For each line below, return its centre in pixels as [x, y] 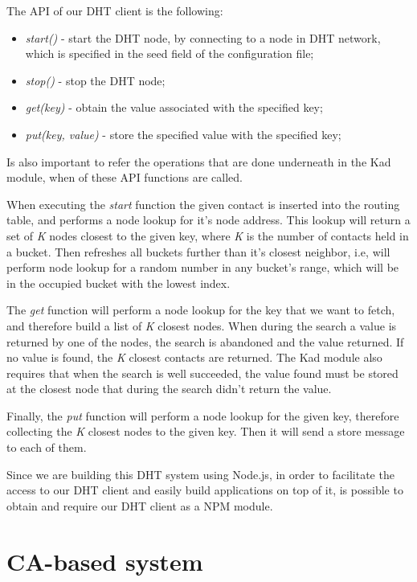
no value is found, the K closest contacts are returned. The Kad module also [194, 357]
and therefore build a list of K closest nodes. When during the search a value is [202, 325]
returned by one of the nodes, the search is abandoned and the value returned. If [205, 341]
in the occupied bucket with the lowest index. [119, 283]
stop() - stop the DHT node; [95, 80]
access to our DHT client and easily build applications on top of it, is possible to [205, 490]
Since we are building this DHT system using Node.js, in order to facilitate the [200, 474]
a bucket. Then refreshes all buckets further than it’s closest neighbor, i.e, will [198, 251]
